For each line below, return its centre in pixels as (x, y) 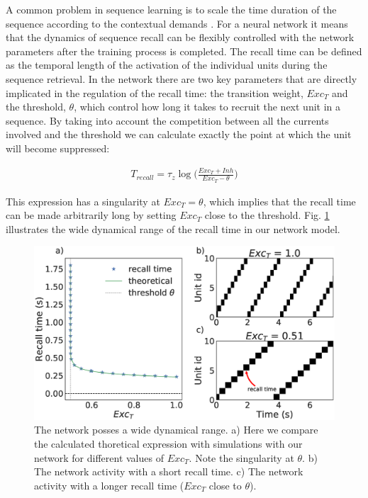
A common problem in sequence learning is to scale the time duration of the (171, 9)
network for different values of (99, 457)
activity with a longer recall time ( (109, 485)
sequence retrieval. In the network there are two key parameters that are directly (182, 78)
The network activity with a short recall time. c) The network (169, 471)
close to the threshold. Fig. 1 (267, 215)
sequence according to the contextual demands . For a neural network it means (177, 23)
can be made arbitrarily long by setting (91, 215)
